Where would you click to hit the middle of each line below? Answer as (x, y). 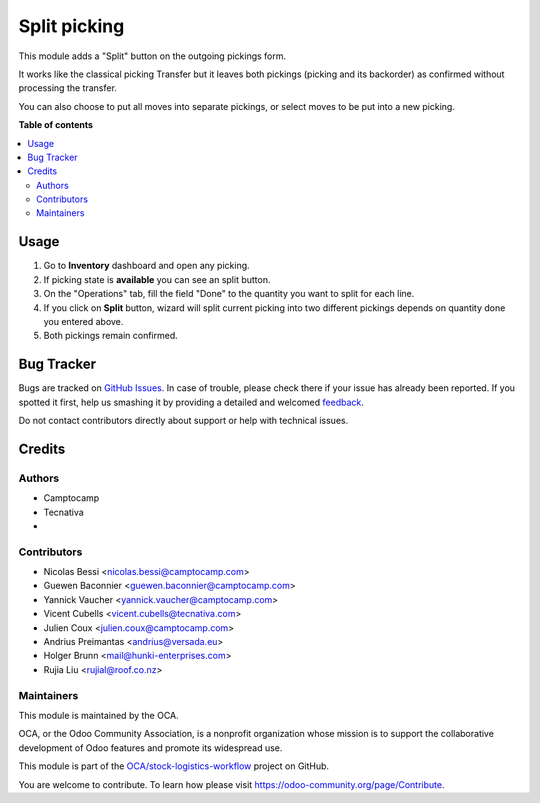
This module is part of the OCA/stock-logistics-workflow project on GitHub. (174, 766)
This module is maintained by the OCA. (98, 715)
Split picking (71, 26)
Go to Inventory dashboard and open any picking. (146, 266)
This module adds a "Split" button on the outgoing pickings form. (152, 56)
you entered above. (83, 321)
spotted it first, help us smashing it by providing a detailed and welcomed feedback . (191, 402)
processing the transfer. (67, 88)
